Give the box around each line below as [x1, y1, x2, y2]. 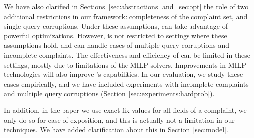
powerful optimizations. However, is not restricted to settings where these [4, 30, 227, 40]
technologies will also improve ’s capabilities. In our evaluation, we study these [4, 69, 243, 79]
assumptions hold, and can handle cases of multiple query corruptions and [4, 40, 230, 50]
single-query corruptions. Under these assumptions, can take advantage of [4, 21, 228, 31]
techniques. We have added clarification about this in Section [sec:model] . [4, 124, 228, 135]
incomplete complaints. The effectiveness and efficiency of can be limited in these [4, 49, 251, 60]
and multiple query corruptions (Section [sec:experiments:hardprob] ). [4, 88, 215, 99]
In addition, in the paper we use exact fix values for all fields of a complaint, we [4, 104, 247, 115]
